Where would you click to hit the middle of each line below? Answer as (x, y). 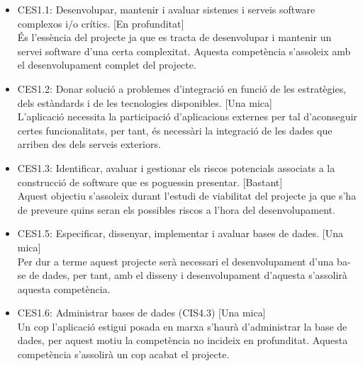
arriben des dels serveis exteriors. (89, 144)
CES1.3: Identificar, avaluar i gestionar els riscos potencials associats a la (176, 167)
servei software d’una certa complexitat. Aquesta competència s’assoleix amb (184, 51)
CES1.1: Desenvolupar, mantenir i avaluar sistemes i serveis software (166, 9)
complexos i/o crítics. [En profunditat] (101, 23)
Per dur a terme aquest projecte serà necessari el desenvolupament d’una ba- (184, 261)
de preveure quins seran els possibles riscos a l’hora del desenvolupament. (176, 209)
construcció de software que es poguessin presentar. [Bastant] (150, 182)
